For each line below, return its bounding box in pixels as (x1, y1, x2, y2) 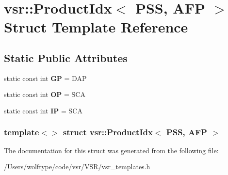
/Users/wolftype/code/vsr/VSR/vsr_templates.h (4, 161, 150, 172)
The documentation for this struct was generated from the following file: (4, 145, 219, 155)
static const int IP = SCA (4, 105, 82, 115)
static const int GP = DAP (4, 73, 87, 83)
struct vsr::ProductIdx (63, 126, 153, 138)
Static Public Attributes (4, 50, 128, 65)
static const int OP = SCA (4, 89, 85, 99)
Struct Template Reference (4, 17, 188, 37)
